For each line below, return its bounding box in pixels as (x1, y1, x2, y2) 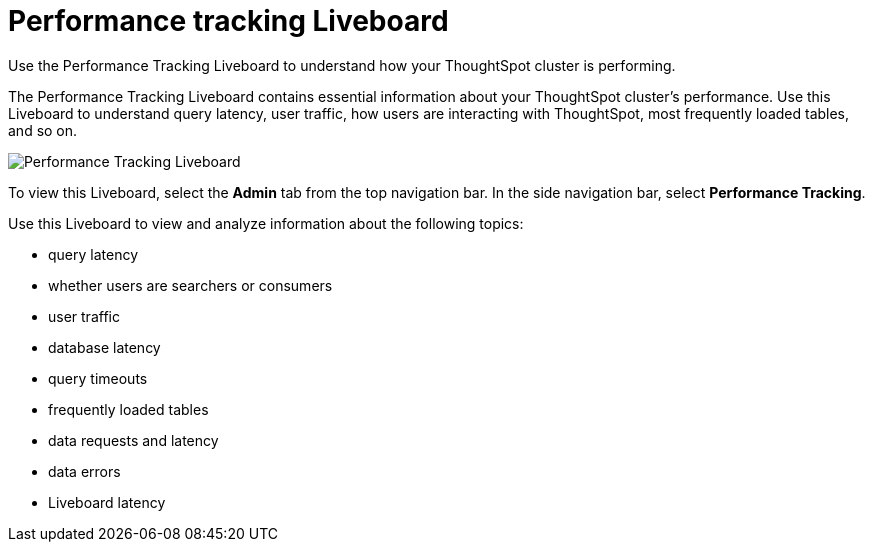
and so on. (8, 121, 78, 139)
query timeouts (48, 369, 148, 387)
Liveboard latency (48, 493, 166, 511)
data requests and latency (48, 431, 219, 449)
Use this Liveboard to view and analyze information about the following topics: (8, 214, 524, 232)
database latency (48, 338, 161, 356)
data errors (48, 462, 121, 480)
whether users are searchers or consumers (48, 276, 333, 294)
